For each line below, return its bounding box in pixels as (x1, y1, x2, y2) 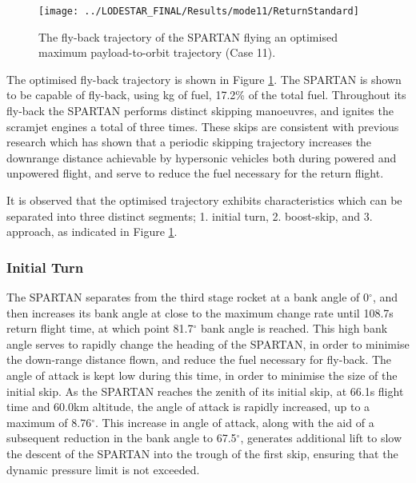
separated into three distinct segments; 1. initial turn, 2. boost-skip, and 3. (6, 207, 373, 224)
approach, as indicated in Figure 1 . (6, 223, 178, 240)
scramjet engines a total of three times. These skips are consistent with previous (6, 118, 399, 134)
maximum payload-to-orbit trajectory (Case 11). (38, 44, 276, 61)
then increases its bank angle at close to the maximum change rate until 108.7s (6, 304, 394, 321)
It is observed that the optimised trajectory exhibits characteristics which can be (6, 192, 402, 208)
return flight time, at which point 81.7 (6, 320, 194, 337)
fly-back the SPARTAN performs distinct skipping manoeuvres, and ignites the (6, 102, 394, 119)
